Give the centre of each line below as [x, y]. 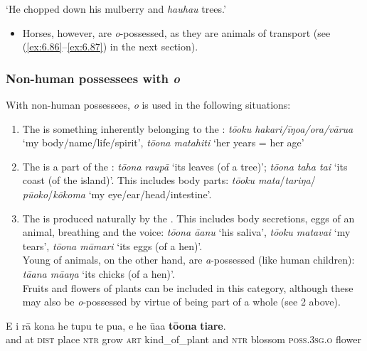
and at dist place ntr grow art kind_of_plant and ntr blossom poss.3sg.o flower [183, 339]
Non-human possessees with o [93, 78]
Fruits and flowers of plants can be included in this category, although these [188, 287]
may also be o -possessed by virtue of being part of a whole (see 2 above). [181, 302]
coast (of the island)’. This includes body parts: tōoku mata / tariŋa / [169, 180]
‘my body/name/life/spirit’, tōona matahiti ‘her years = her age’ [163, 142]
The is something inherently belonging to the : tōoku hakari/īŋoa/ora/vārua [188, 128]
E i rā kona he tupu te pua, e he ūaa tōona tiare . [116, 325]
